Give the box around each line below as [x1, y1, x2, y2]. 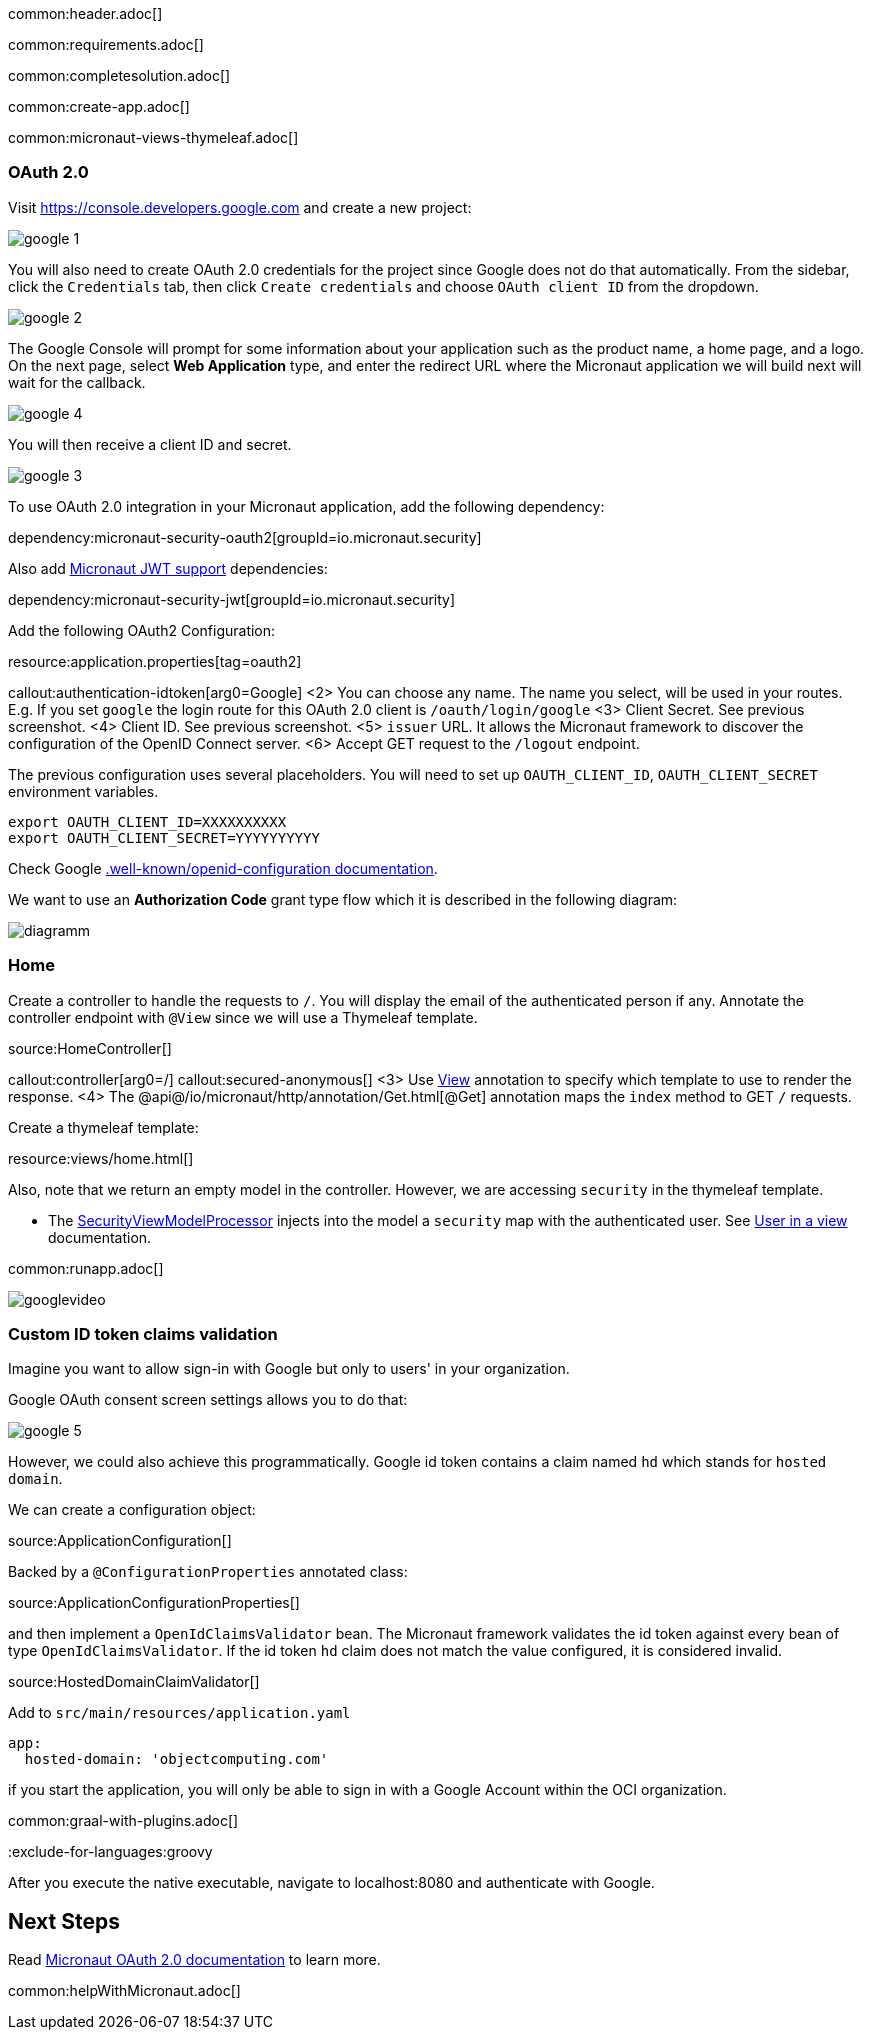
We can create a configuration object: [8, 1501, 256, 1519]
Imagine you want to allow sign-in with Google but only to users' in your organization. [8, 1360, 570, 1378]
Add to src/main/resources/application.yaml [8, 1704, 351, 1722]
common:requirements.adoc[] [8, 36, 204, 53]
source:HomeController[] [8, 1039, 172, 1057]
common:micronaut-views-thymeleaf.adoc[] [8, 129, 299, 146]
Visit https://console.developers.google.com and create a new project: [8, 198, 472, 216]
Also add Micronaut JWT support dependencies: [8, 559, 328, 577]
